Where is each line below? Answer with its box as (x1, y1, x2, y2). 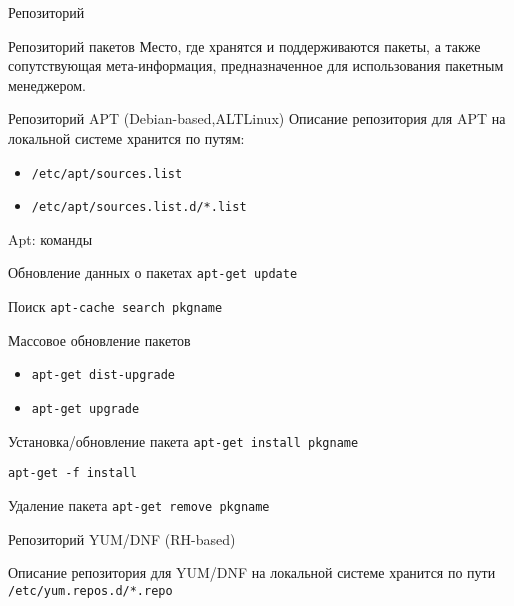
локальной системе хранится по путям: (8, 127, 245, 148)
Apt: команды (8, 228, 93, 249)
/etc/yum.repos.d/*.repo (8, 583, 173, 598)
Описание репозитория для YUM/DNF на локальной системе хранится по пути (8, 562, 496, 583)
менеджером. (8, 74, 86, 95)
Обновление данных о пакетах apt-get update (8, 262, 298, 283)
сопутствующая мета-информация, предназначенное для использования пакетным (8, 55, 504, 76)
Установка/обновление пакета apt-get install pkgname (8, 430, 359, 451)
